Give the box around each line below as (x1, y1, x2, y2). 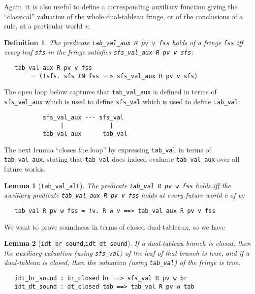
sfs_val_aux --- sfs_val (42, 114, 124, 121)
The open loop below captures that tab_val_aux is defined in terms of (4, 87, 217, 97)
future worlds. (4, 164, 46, 174)
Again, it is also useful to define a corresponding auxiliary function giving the (4, 1, 238, 11)
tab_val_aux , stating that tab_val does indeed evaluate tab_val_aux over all (4, 154, 240, 164)
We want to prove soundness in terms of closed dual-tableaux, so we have (4, 221, 225, 232)
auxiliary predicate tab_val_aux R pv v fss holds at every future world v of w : (4, 190, 245, 200)
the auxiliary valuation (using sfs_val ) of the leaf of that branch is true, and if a (4, 247, 250, 258)
